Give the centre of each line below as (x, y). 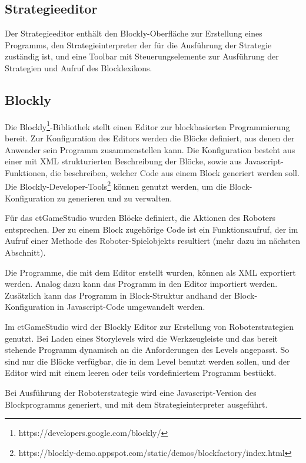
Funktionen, (26, 172)
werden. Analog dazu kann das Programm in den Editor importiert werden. (141, 284)
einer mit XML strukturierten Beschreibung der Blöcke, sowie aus (123, 161)
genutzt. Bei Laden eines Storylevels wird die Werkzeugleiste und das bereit (142, 338)
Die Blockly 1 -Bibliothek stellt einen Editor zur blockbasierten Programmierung (147, 125)
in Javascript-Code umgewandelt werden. (131, 307)
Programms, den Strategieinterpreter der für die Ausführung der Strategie (138, 44)
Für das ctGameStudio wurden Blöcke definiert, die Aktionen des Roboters (140, 218)
